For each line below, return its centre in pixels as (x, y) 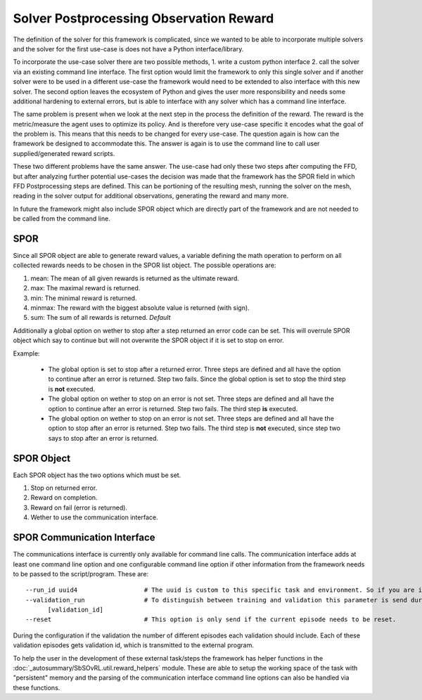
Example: (26, 353)
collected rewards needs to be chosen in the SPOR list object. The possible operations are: (145, 265)
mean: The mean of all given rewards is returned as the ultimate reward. (135, 278)
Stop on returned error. (64, 488)
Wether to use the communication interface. (94, 517)
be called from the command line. (62, 219)
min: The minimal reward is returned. (84, 298)
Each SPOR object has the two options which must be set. (97, 475)
